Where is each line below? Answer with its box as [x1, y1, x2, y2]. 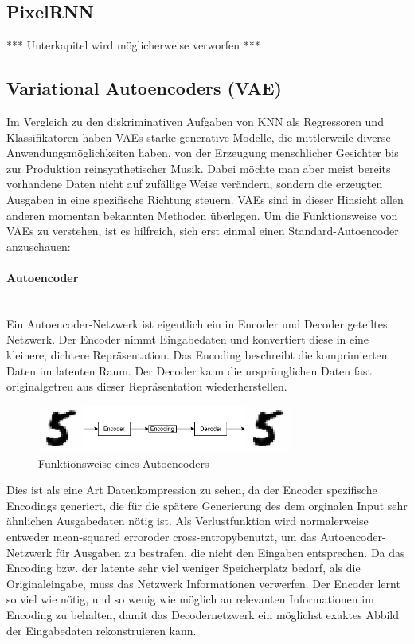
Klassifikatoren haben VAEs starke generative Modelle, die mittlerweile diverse [6, 128, 391, 145]
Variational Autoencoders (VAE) [6, 76, 282, 100]
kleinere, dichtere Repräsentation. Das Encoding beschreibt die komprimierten [6, 346, 388, 363]
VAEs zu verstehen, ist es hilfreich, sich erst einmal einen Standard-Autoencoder [6, 222, 399, 239]
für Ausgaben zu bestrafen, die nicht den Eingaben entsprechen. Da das [55, 544, 405, 560]
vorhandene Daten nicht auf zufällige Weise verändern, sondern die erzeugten [6, 175, 383, 192]
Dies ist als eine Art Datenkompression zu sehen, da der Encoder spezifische [6, 481, 377, 498]
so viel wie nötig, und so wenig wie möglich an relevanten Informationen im [6, 591, 374, 607]
